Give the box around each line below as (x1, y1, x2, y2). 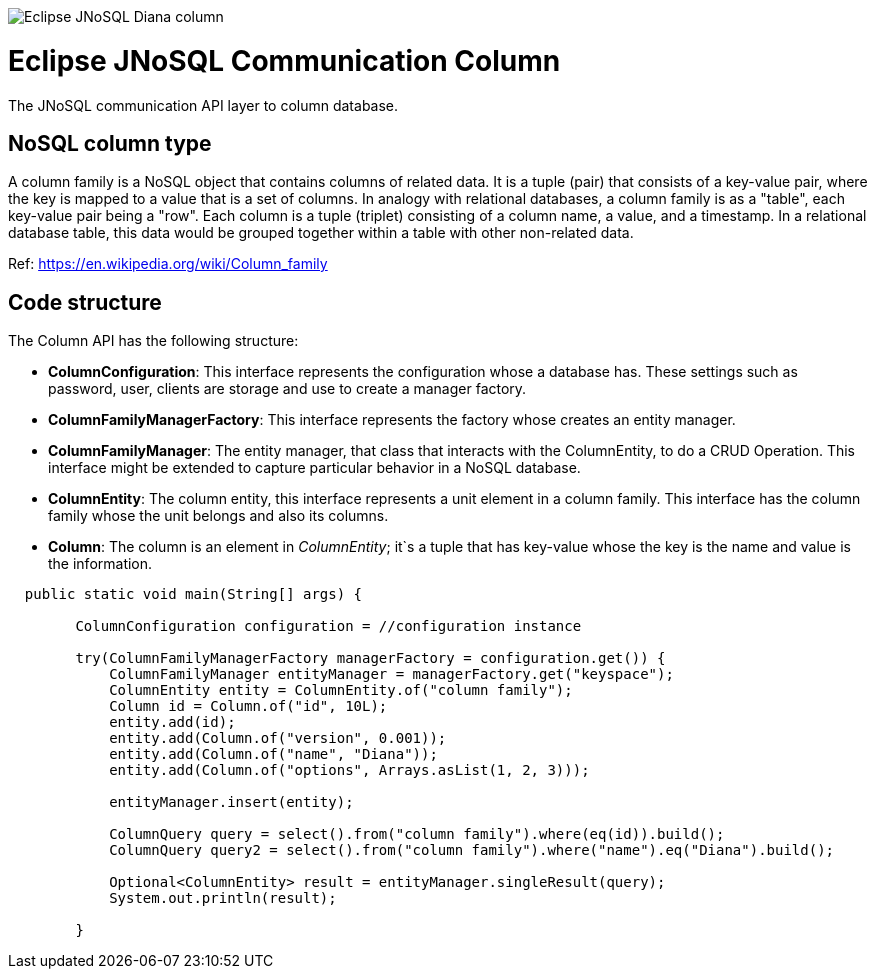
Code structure (8, 289, 162, 315)
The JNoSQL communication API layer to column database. (8, 96, 399, 114)
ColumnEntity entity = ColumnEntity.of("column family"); (109, 682, 573, 699)
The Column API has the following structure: (8, 332, 299, 350)
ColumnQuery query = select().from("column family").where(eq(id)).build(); (109, 826, 725, 843)
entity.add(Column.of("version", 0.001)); (109, 730, 447, 747)
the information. (48, 555, 153, 573)
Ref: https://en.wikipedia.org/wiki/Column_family (8, 255, 328, 273)
